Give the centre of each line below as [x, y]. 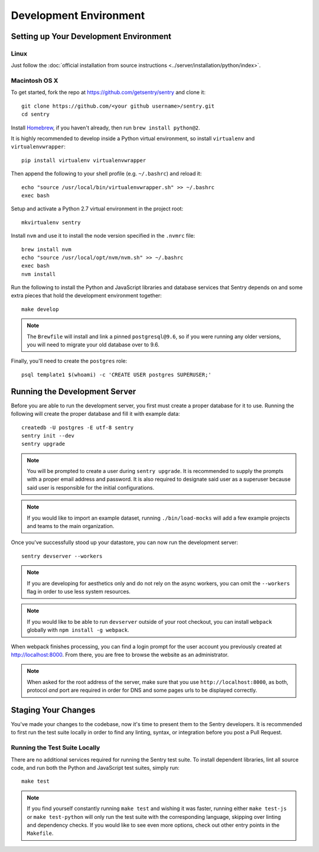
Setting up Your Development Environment [91, 36]
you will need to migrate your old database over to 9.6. [93, 345]
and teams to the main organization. [71, 526]
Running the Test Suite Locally [56, 748]
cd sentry [35, 114]
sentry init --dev [48, 435]
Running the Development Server [73, 391]
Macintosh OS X [35, 81]
